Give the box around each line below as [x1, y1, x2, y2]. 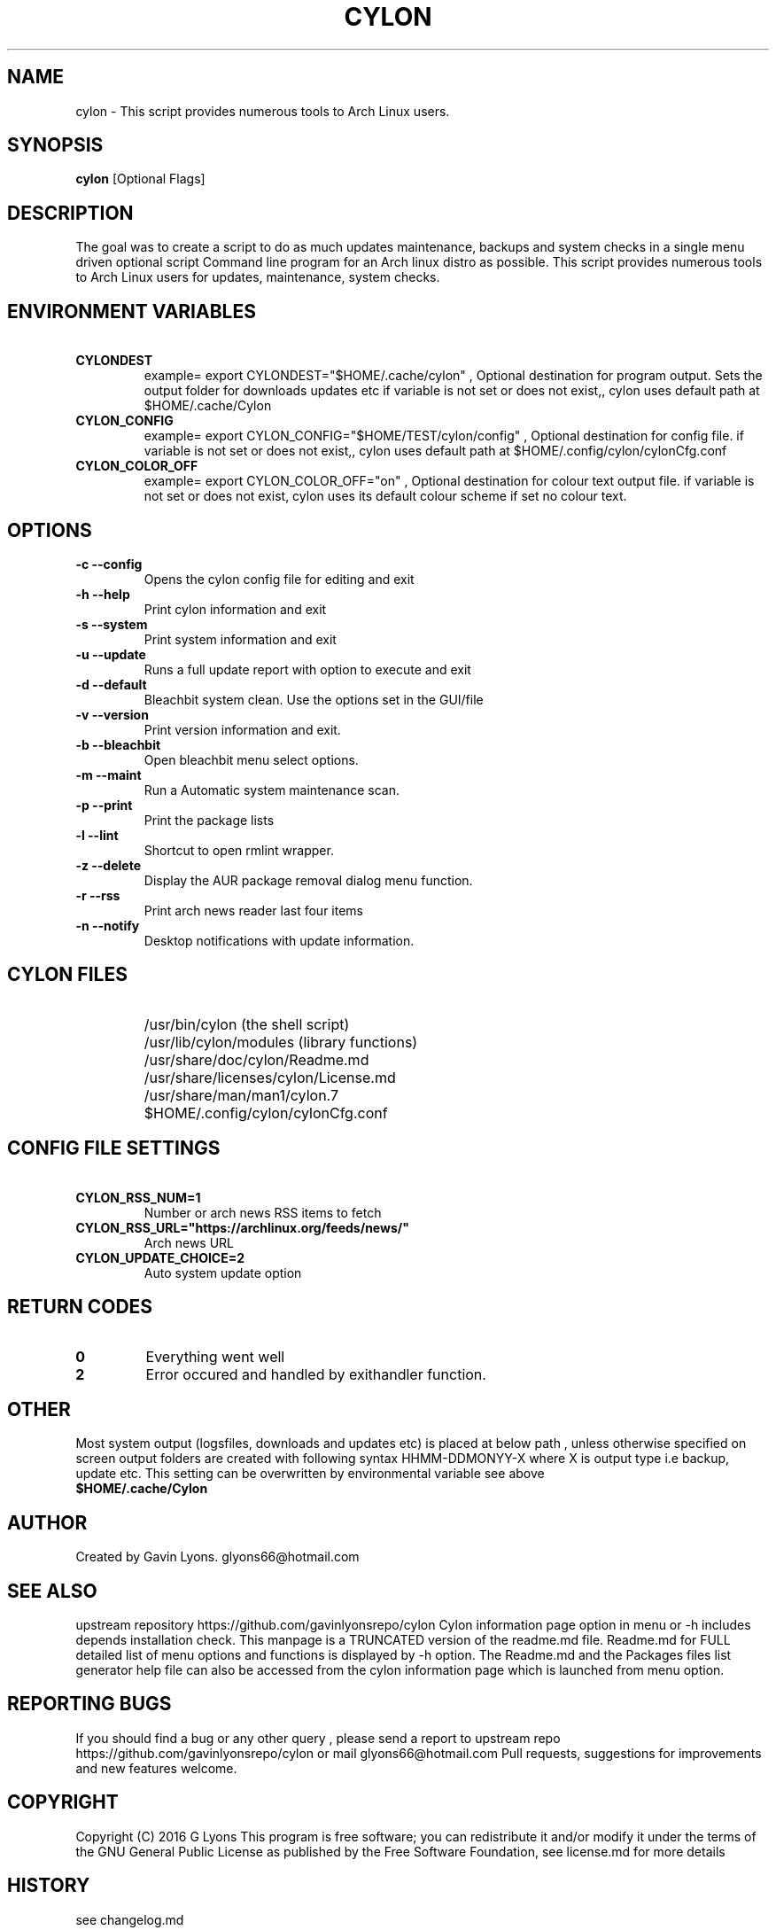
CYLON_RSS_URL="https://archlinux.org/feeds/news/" [75, 1219, 409, 1235]
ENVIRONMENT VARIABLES [7, 300, 256, 323]
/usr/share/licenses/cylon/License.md [144, 1068, 396, 1086]
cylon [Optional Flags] [75, 171, 206, 187]
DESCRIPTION [7, 201, 134, 224]
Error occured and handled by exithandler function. [145, 1365, 486, 1383]
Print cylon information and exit [144, 601, 327, 617]
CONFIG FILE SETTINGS [7, 1137, 221, 1160]
